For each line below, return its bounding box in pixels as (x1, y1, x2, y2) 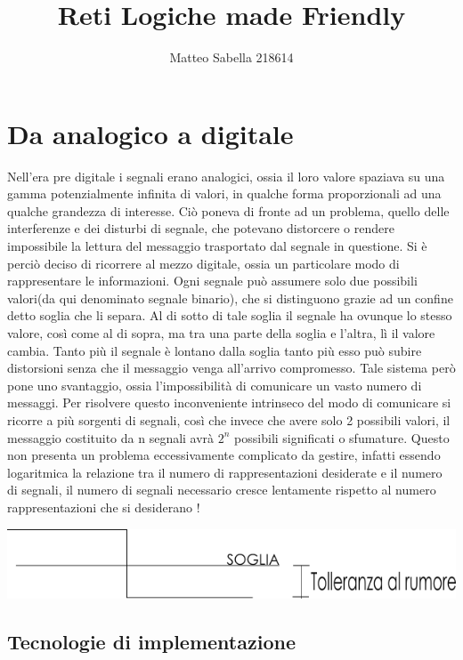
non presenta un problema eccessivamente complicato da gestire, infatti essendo (7, 446, 441, 464)
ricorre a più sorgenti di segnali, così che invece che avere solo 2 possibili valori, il (7, 410, 451, 429)
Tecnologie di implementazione (7, 627, 296, 655)
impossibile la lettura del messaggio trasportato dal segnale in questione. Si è (7, 237, 427, 255)
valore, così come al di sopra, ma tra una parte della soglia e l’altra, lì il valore (7, 324, 435, 342)
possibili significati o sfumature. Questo (234, 428, 450, 447)
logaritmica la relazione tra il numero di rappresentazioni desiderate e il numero (7, 463, 443, 481)
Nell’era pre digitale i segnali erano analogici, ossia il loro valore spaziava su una (7, 166, 445, 185)
